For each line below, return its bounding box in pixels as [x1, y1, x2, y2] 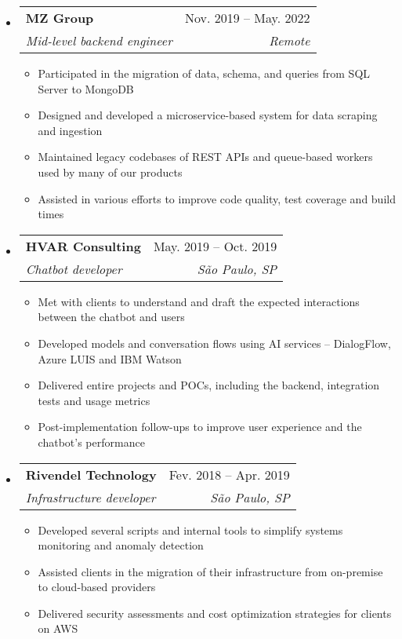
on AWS [38, 620, 78, 637]
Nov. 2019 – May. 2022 [184, 9, 310, 27]
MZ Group [25, 9, 94, 27]
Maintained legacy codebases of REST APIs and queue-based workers [38, 148, 373, 165]
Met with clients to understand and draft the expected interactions [38, 293, 360, 309]
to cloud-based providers [38, 579, 156, 595]
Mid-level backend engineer [25, 31, 172, 49]
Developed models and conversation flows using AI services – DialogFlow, [38, 334, 391, 351]
